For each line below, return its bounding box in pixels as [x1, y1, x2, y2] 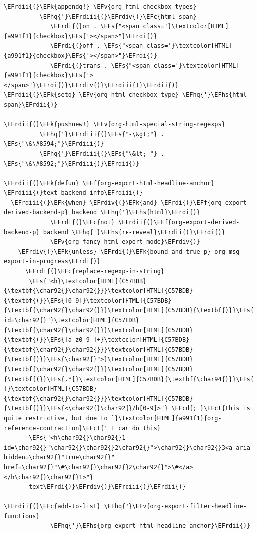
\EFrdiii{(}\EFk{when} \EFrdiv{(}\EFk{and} [11, 199, 157, 206]
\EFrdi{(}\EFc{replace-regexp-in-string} [25, 268, 165, 275]
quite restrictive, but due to [4, 414, 108, 422]
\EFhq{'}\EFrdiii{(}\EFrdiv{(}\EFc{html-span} [39, 13, 197, 20]
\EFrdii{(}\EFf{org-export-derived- [118, 219, 240, 226]
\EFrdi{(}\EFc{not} [50, 219, 115, 226]
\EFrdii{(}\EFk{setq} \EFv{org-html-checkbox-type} [4, 91, 179, 99]
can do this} [118, 424, 161, 432]
